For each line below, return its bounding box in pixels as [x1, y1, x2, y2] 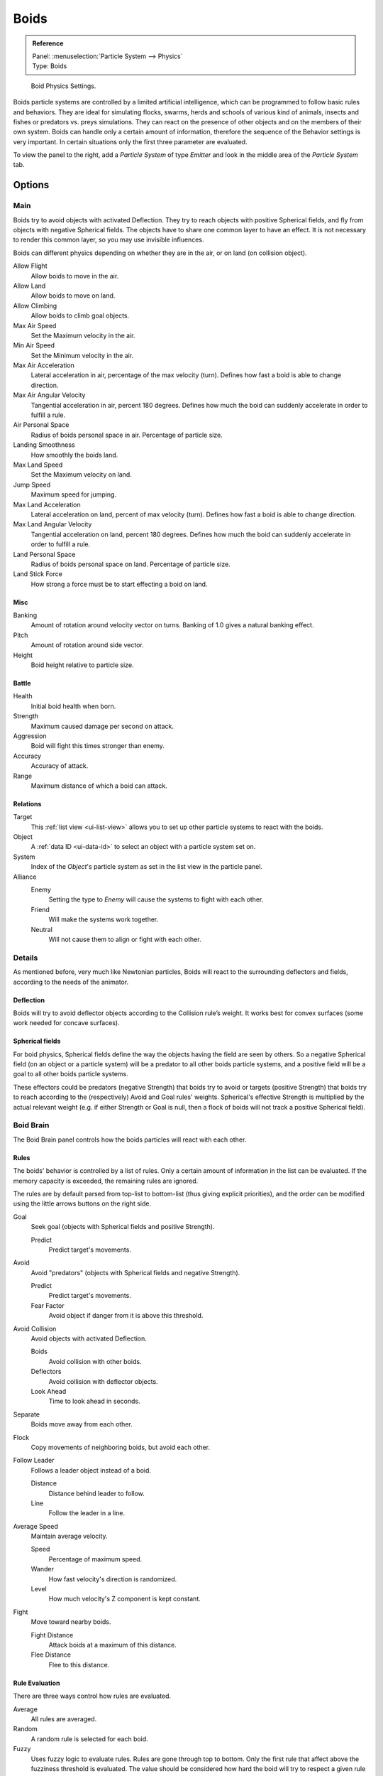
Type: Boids [32, 62, 67, 70]
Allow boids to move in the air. [30, 271, 119, 280]
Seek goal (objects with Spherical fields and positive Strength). [30, 1223, 215, 1231]
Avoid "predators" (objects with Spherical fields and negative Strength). [30, 1268, 240, 1277]
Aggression [13, 732, 47, 740]
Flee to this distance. [48, 1660, 110, 1669]
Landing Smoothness [13, 440, 75, 449]
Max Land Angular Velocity [13, 520, 92, 529]
